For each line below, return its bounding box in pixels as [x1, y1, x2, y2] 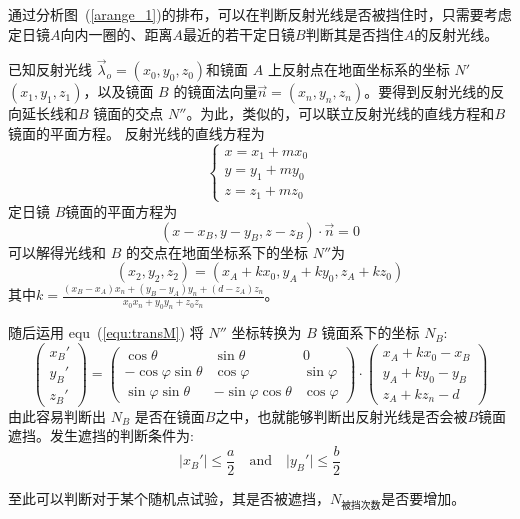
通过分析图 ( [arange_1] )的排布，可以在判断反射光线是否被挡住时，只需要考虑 [8, 4, 512, 24]
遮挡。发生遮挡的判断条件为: [8, 425, 194, 446]
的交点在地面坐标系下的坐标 [125, 241, 308, 262]
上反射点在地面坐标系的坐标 [267, 59, 450, 80]
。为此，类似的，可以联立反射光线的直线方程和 [186, 103, 495, 124]
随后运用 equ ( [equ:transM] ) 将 [8, 322, 204, 343]
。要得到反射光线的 [364, 81, 491, 102]
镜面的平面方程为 [65, 200, 178, 221]
